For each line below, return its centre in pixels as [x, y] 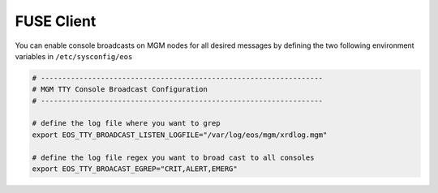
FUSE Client [56, 21]
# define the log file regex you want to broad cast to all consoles [173, 157]
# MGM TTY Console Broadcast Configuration [120, 90]
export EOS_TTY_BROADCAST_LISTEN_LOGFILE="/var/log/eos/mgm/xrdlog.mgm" [180, 135]
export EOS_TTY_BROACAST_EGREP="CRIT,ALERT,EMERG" [135, 169]
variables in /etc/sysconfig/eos [74, 56]
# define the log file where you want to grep [126, 123]
